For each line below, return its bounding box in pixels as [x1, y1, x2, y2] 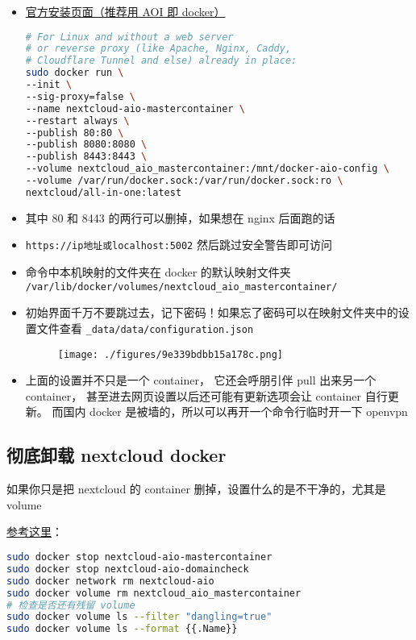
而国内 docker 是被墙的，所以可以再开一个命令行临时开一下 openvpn [52, 403, 408, 420]
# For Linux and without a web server [25, 31, 234, 43]
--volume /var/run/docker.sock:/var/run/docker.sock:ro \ [25, 175, 343, 187]
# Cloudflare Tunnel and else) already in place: [25, 55, 297, 67]
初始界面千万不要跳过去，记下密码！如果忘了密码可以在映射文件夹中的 [25, 304, 398, 321]
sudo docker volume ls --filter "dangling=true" [6, 611, 272, 623]
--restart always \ [25, 114, 130, 127]
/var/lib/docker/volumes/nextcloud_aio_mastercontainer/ [25, 281, 338, 293]
